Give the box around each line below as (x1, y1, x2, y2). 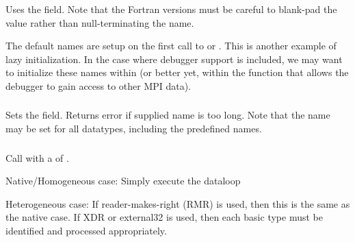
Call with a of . (5, 150, 69, 165)
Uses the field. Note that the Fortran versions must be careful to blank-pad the (5, 1, 337, 16)
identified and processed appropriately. (5, 223, 167, 237)
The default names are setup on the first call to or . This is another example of (5, 38, 337, 53)
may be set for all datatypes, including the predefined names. (5, 121, 262, 135)
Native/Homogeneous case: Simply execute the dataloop (5, 173, 241, 188)
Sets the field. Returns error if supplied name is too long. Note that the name (5, 108, 330, 122)
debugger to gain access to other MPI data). (5, 78, 192, 93)
